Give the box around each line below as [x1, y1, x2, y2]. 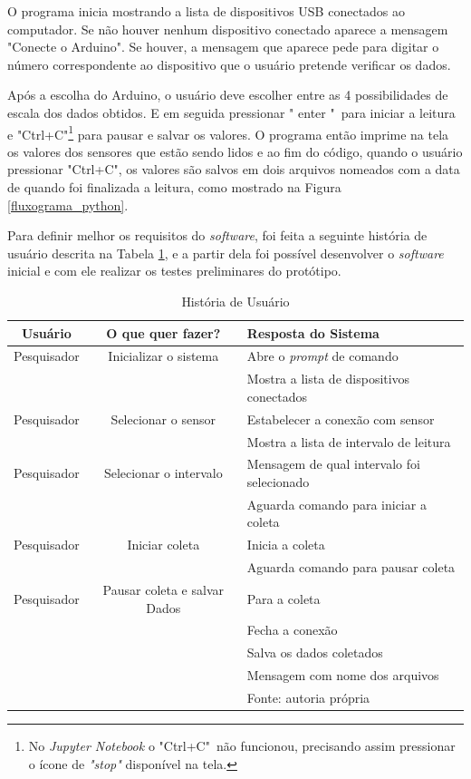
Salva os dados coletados [246, 643, 383, 662]
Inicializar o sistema [108, 346, 219, 365]
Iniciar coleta [127, 535, 200, 554]
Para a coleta [246, 589, 321, 608]
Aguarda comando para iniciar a [246, 494, 427, 513]
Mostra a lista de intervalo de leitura [246, 432, 451, 451]
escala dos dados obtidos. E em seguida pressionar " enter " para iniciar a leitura [7, 102, 456, 122]
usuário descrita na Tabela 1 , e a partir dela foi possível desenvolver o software [7, 243, 444, 262]
